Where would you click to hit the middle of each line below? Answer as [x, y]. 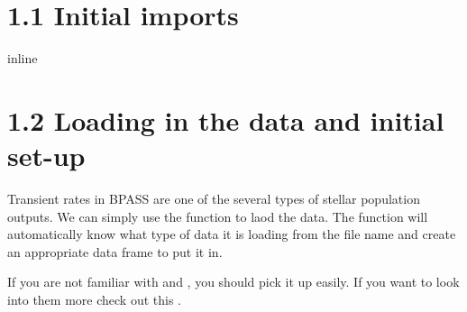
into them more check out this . [94, 299]
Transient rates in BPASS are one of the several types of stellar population [214, 199]
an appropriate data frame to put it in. [115, 251]
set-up [46, 156]
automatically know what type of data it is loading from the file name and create [232, 234]
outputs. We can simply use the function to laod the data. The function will [218, 216]
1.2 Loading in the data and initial [226, 119]
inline [23, 58]
